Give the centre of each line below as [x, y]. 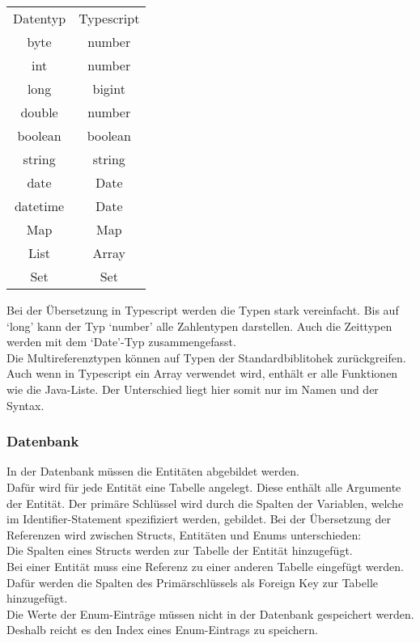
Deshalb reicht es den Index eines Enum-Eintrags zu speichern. [162, 630]
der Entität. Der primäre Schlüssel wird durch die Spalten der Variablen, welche [205, 503]
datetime [39, 206]
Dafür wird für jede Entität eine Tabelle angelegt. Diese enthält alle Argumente [204, 486]
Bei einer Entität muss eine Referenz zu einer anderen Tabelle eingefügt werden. [205, 566]
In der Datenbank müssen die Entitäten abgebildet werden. [153, 471]
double [39, 112]
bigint [109, 89]
